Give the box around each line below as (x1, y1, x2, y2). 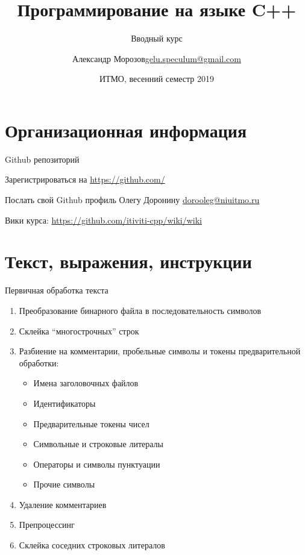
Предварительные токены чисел (33, 417, 149, 430)
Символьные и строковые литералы (33, 437, 163, 450)
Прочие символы (33, 478, 95, 491)
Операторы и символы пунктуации (33, 457, 160, 470)
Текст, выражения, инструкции (5, 249, 252, 274)
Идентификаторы (33, 397, 96, 409)
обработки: (19, 356, 59, 369)
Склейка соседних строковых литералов (19, 539, 165, 551)
